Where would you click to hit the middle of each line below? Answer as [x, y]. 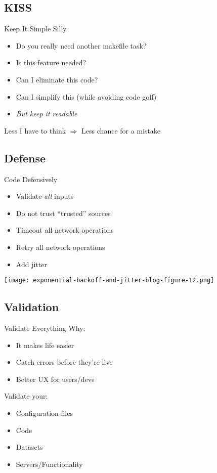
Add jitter [31, 264]
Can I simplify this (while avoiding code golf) [86, 96]
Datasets [29, 447]
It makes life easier [45, 345]
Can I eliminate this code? [57, 79]
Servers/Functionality [49, 464]
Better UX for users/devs [55, 379]
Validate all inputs [45, 196]
